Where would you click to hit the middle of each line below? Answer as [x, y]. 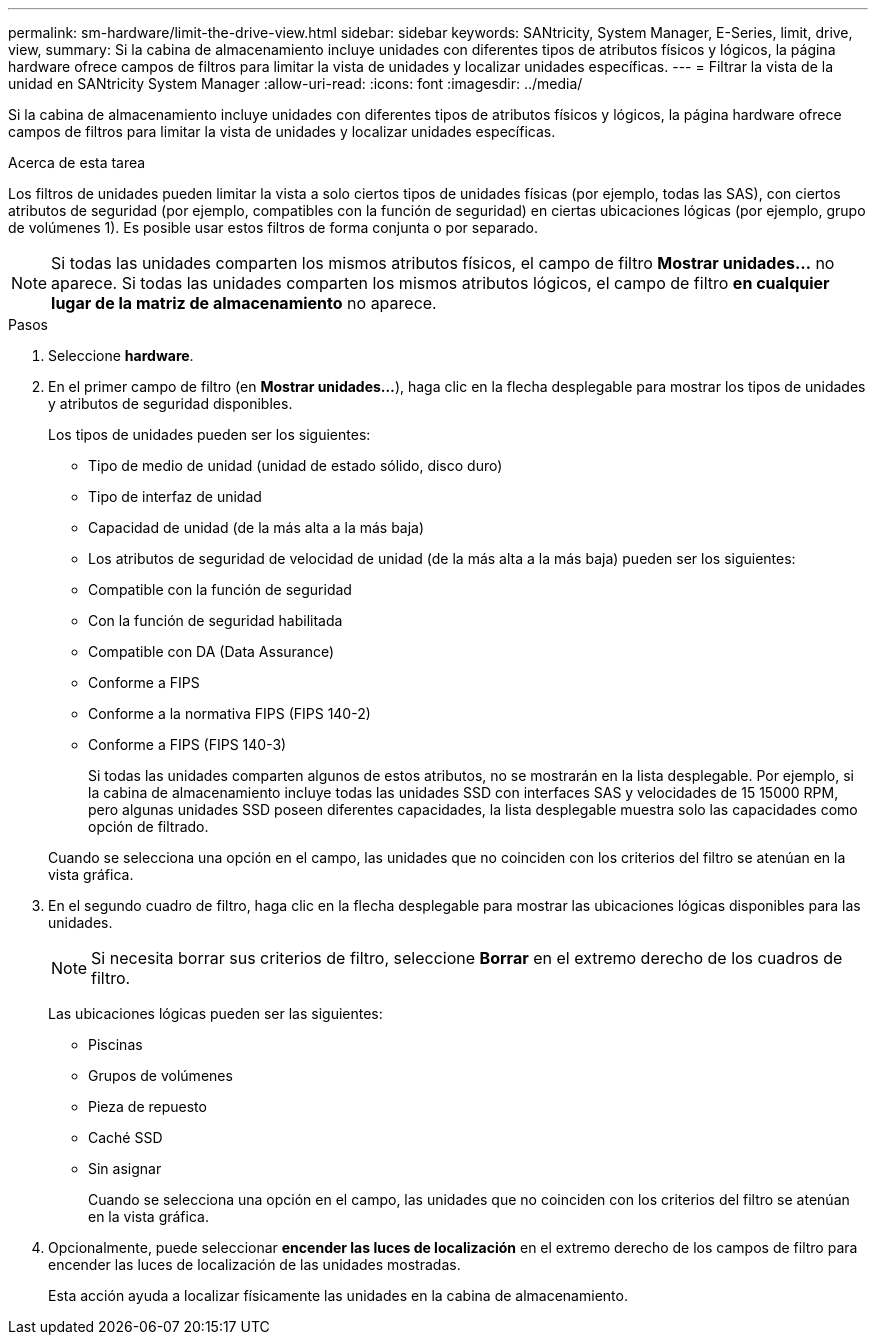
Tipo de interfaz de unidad [175, 496]
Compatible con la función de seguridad [220, 589]
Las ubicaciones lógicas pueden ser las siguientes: [215, 1013]
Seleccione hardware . [121, 355]
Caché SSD [125, 1137]
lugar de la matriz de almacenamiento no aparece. [244, 303]
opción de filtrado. [148, 826]
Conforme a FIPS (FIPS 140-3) [187, 744]
